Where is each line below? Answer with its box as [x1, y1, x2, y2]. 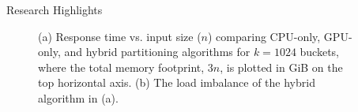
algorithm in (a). [38, 89, 119, 106]
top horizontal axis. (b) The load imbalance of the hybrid [38, 74, 315, 91]
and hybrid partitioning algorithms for [64, 43, 251, 60]
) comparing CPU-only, [208, 28, 321, 44]
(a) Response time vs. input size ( [38, 28, 202, 44]
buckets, [300, 43, 340, 60]
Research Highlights [6, 2, 103, 17]
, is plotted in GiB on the [220, 58, 343, 75]
